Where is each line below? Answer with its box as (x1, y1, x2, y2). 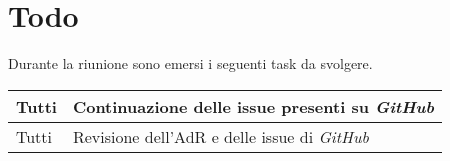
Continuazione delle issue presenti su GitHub (72, 94, 434, 118)
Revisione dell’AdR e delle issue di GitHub (72, 124, 369, 148)
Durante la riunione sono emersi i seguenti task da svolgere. (8, 53, 373, 74)
